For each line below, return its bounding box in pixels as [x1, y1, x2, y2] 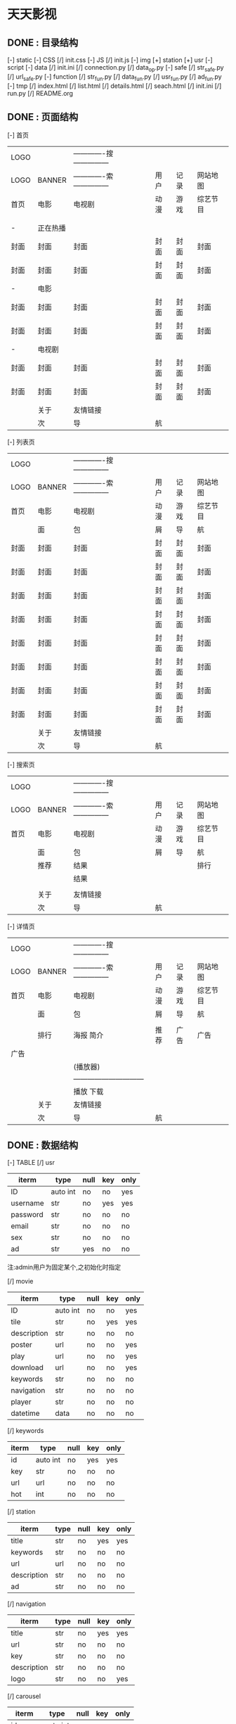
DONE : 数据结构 [7, 1139, 79, 1151]
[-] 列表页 [7, 438, 35, 447]
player [11, 1397, 32, 1407]
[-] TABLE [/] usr [7, 1158, 55, 1167]
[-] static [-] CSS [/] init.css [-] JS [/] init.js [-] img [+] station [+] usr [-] [7, 56, 213, 64]
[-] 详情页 [7, 922, 35, 931]
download [11, 1362, 44, 1372]
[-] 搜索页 [7, 760, 35, 769]
